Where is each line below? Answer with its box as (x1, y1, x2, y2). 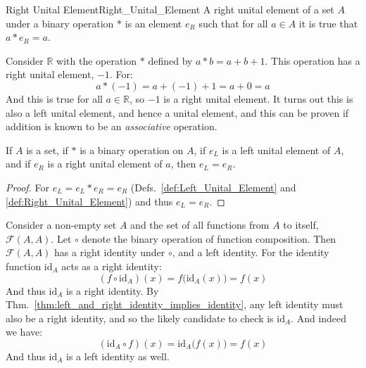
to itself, (283, 217, 319, 232)
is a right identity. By (66, 283, 159, 298)
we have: (6, 324, 43, 339)
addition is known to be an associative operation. (6, 119, 217, 134)
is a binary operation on (80, 142, 184, 157)
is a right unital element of (47, 156, 163, 171)
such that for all (198, 15, 268, 30)
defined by (148, 53, 193, 68)
